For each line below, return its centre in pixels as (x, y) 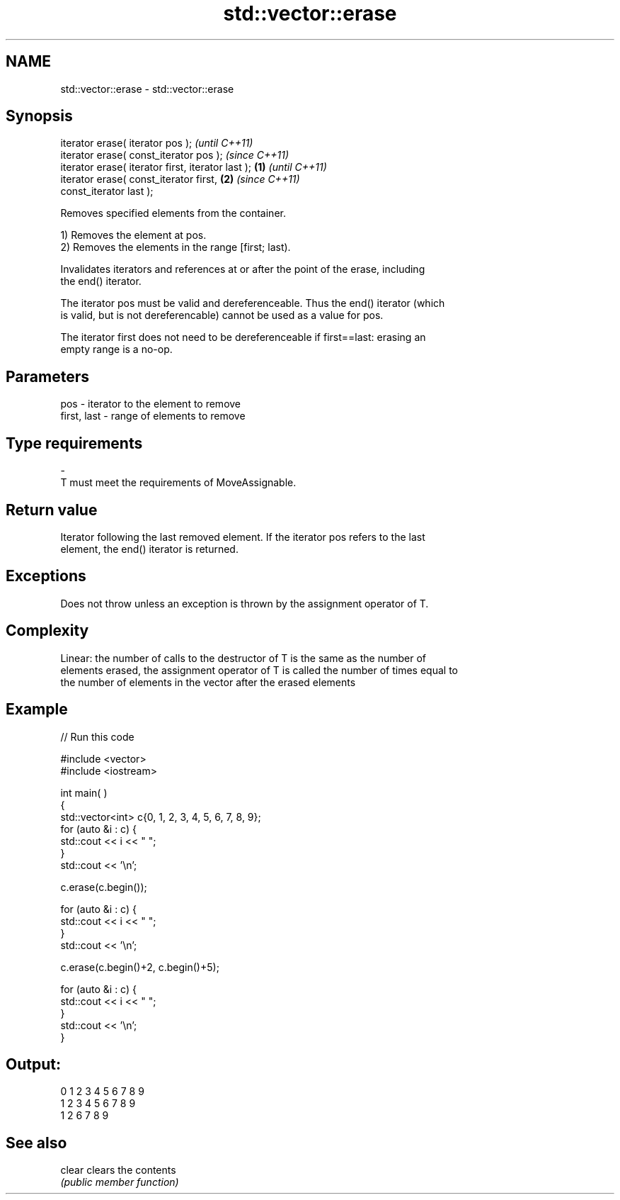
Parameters (47, 376)
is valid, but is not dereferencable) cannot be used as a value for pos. (222, 315)
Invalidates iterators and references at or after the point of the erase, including (243, 269)
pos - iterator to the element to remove (151, 404)
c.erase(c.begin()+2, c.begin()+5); (140, 967)
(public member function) (120, 1182)
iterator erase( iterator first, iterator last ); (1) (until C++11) (194, 167)
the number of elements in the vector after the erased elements (208, 682)
